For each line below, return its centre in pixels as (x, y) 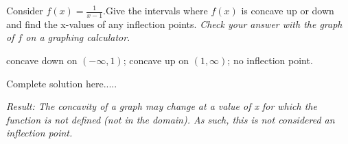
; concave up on (156, 60)
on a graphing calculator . (78, 37)
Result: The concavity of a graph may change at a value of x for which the (162, 106)
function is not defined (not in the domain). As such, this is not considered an (171, 119)
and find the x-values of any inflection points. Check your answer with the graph (174, 24)
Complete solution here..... (62, 83)
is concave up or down (288, 10)
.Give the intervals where (155, 10)
